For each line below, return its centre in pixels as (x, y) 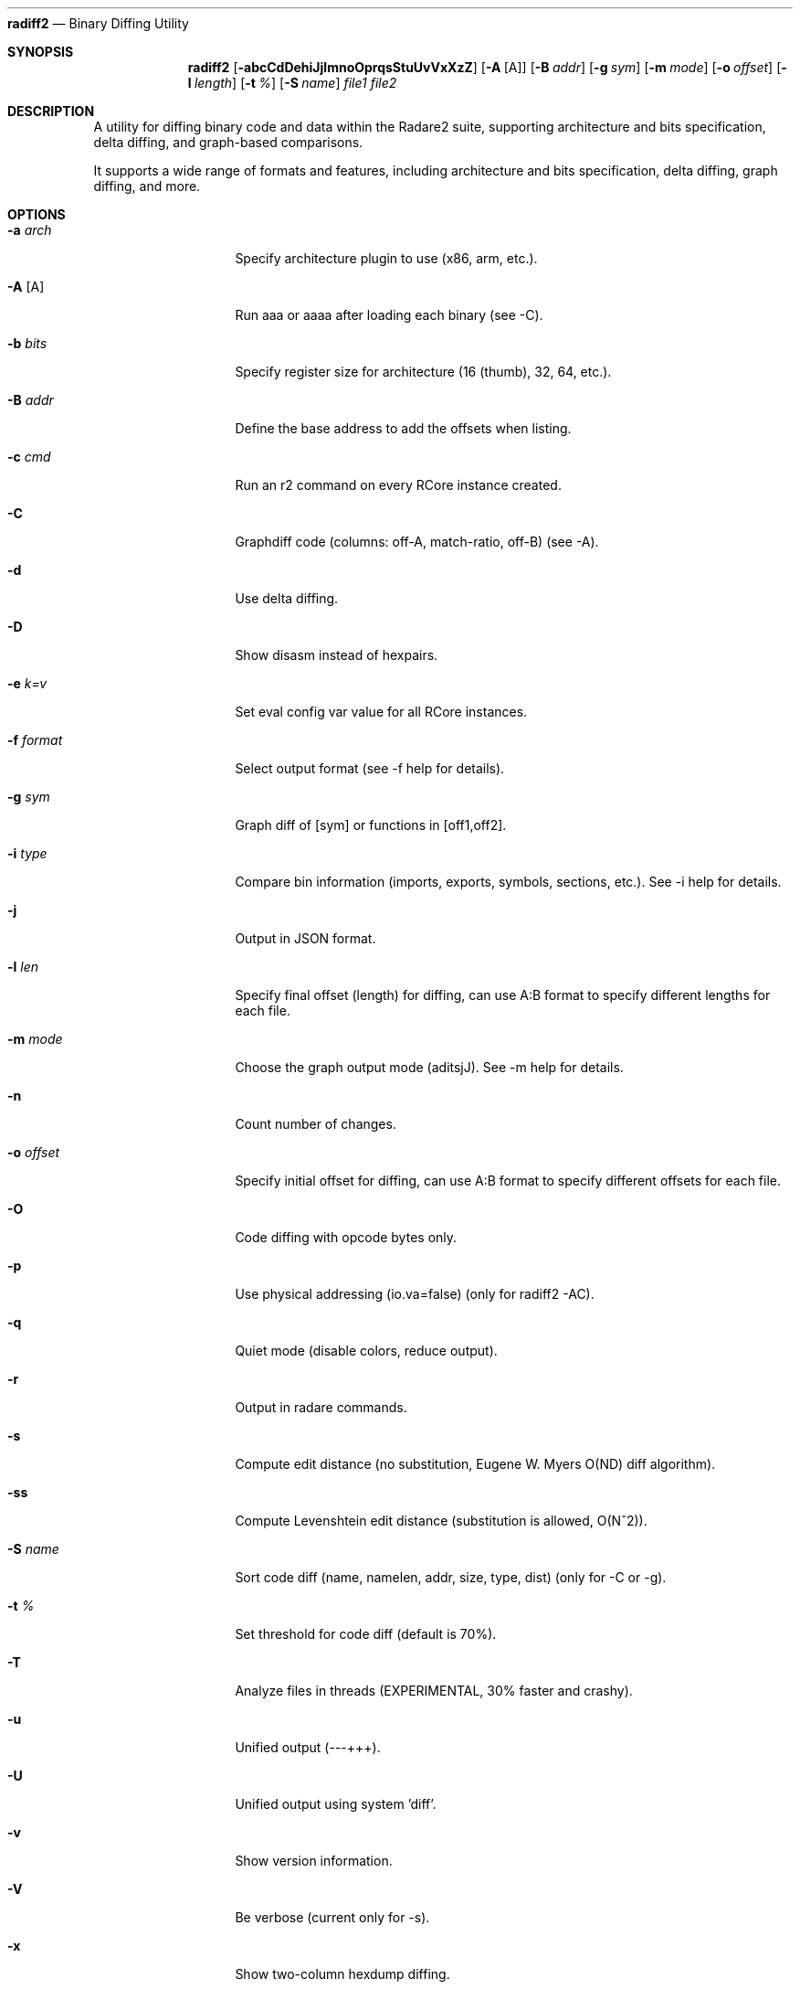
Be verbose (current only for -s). (332, 1917)
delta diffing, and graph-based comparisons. (228, 142)
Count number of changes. (316, 1124)
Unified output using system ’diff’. (336, 1804)
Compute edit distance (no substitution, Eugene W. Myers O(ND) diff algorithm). (475, 1464)
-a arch (30, 230)
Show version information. (314, 1861)
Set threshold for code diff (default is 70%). (366, 1634)
